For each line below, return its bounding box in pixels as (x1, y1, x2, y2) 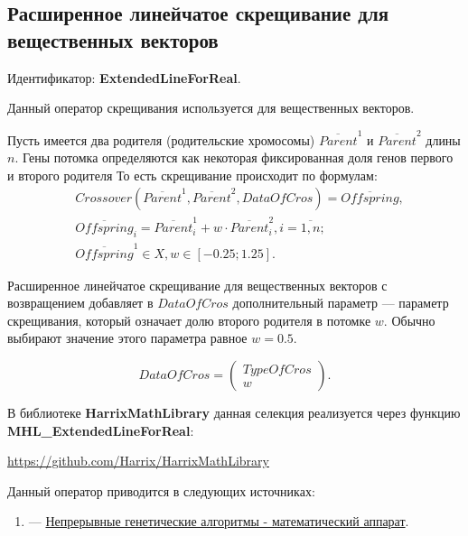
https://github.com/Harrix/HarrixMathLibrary (7, 451, 269, 470)
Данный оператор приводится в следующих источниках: (7, 481, 315, 500)
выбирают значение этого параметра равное (7, 328, 248, 347)
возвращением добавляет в (7, 293, 154, 312)
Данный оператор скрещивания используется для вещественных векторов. (7, 98, 415, 117)
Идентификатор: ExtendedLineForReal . (7, 68, 241, 87)
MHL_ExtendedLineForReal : (7, 420, 194, 439)
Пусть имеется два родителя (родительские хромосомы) (7, 130, 315, 149)
